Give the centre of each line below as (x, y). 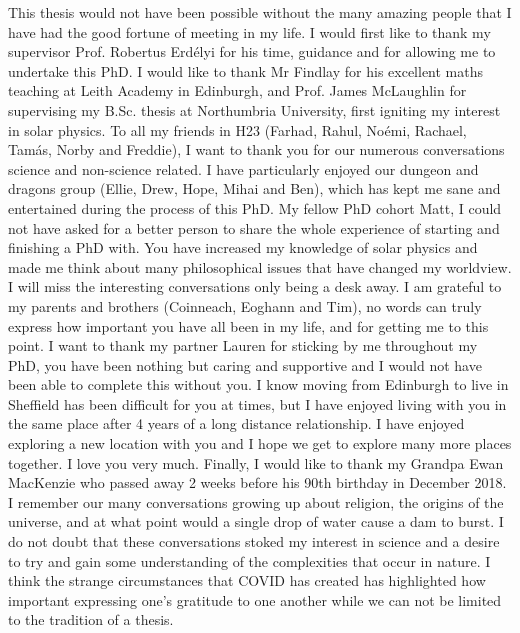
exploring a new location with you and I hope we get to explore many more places (260, 443)
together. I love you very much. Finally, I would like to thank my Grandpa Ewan (256, 462)
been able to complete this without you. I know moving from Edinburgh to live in (258, 384)
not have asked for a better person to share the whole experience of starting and (254, 227)
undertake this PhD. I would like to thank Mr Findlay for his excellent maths (246, 70)
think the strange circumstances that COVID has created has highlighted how (247, 580)
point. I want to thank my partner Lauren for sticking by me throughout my (243, 345)
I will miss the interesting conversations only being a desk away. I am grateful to (255, 286)
